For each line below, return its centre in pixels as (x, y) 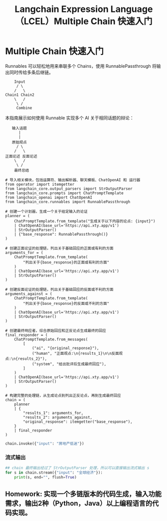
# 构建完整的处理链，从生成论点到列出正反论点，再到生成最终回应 (63, 395)
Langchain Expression (62, 9)
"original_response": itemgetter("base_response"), (78, 422)
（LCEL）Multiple (52, 21)
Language (132, 9)
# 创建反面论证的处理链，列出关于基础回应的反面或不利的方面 (59, 289)
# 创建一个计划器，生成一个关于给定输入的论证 (47, 211)
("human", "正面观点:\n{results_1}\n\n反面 (75, 353)
